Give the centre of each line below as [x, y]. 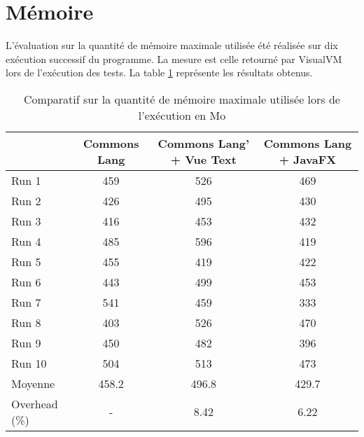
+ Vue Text [203, 159]
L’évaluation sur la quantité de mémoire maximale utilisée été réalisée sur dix [172, 45]
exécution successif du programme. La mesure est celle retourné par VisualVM [174, 58]
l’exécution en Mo [182, 115]
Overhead [35, 403]
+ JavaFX [308, 159]
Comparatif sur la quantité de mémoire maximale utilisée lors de [182, 99]
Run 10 [29, 363]
